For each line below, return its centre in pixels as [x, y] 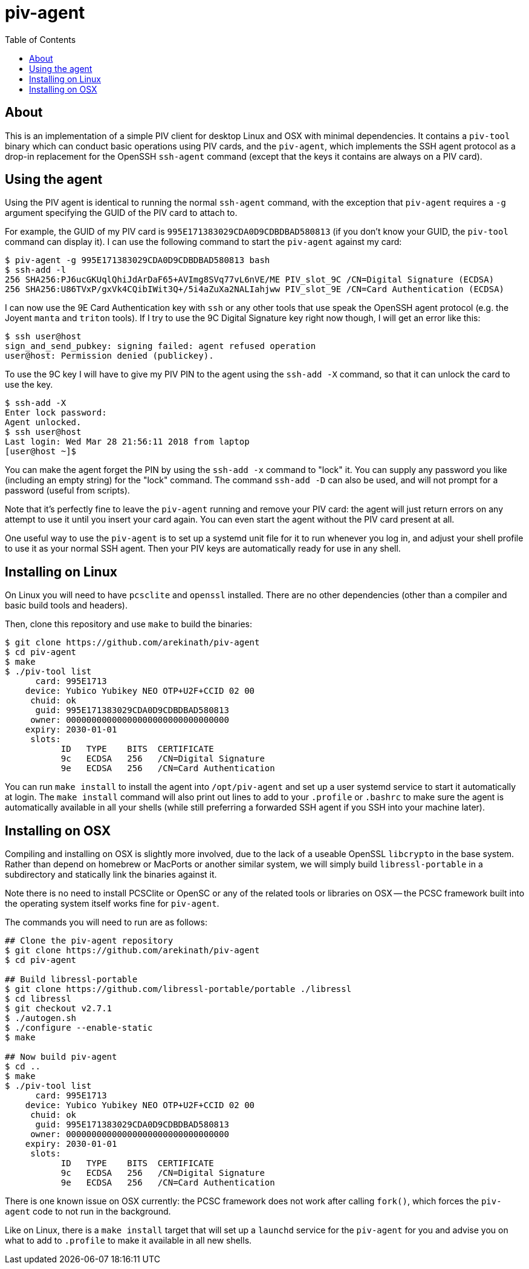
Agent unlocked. [43, 422]
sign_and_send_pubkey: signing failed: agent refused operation [161, 346]
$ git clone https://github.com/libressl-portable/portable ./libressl [178, 989]
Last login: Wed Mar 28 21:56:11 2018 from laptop [127, 442]
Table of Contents [41, 39]
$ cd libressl [38, 999]
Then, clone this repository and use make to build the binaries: [128, 624]
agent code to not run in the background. [88, 1212]
